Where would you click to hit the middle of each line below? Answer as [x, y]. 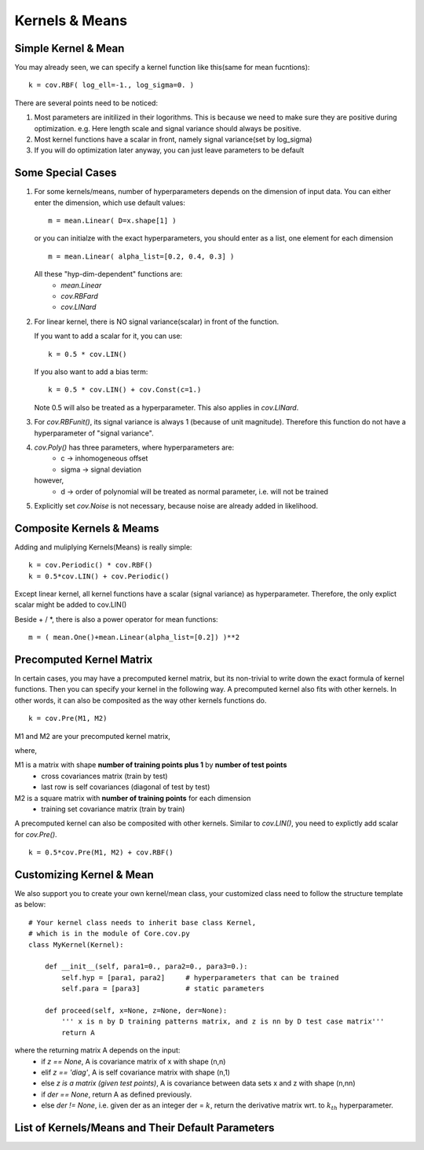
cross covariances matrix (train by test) [104, 776]
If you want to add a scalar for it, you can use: [108, 336]
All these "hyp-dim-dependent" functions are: [108, 274]
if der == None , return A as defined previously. [117, 1094]
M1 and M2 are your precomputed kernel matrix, [92, 736]
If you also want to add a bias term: [91, 372]
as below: [30, 905]
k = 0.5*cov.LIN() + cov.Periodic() [99, 576]
